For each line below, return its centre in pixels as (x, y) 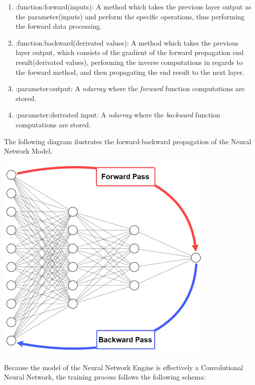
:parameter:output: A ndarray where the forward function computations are (130, 88)
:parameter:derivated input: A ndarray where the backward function (118, 115)
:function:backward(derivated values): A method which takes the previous (127, 42)
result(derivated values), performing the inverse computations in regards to (129, 62)
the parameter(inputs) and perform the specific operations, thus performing (130, 16)
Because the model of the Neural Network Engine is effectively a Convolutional (124, 367)
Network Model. (28, 151)
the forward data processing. (59, 26)
